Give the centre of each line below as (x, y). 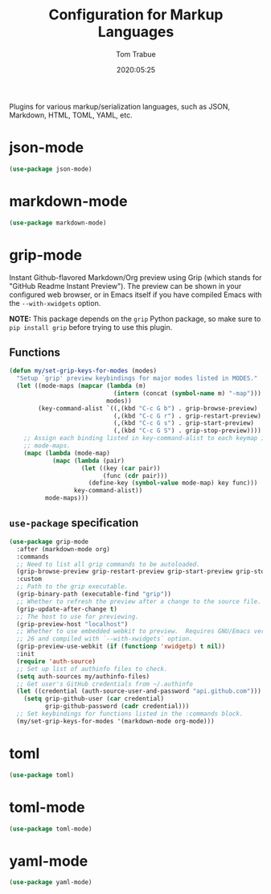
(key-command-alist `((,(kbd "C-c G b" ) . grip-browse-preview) (148, 408)
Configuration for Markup (136, 15)
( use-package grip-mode (49, 542)
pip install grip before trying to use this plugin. (91, 327)
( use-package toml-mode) (51, 829)
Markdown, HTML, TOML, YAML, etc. (71, 115)
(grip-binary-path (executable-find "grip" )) (94, 594)
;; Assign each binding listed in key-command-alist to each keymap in (146, 439)
